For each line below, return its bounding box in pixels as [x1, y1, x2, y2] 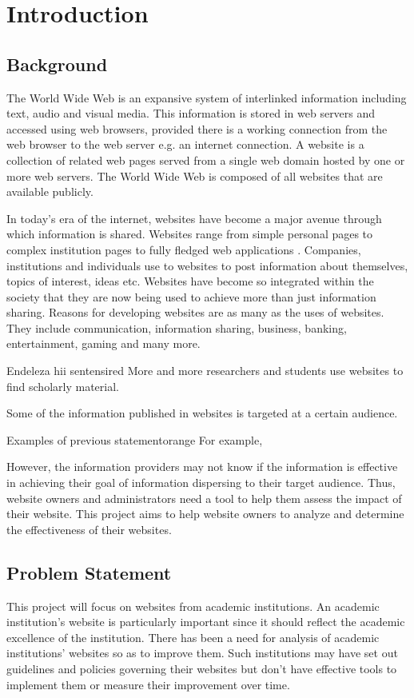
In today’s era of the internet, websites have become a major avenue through [6, 209, 382, 226]
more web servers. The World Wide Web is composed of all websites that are [6, 167, 383, 184]
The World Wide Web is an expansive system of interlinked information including [6, 89, 407, 106]
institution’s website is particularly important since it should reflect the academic [6, 613, 405, 630]
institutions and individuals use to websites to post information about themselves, [6, 257, 408, 273]
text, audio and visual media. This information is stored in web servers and [6, 105, 376, 122]
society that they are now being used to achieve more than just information [6, 288, 376, 305]
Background [6, 51, 108, 76]
